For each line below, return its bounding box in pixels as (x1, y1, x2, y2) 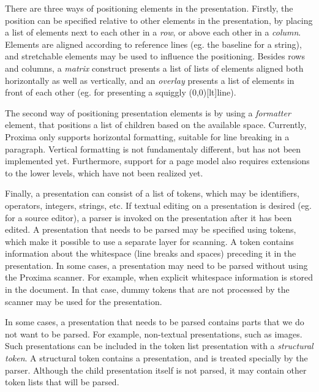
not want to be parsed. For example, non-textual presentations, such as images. (5, 327, 302, 340)
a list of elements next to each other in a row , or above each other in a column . (5, 26, 301, 39)
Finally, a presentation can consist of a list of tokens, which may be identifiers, (5, 187, 300, 200)
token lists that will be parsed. (5, 375, 119, 388)
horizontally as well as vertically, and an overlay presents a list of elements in (5, 73, 295, 86)
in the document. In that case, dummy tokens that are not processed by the (5, 283, 290, 296)
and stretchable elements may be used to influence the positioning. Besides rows (5, 50, 305, 62)
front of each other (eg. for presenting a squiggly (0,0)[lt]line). (5, 86, 236, 99)
